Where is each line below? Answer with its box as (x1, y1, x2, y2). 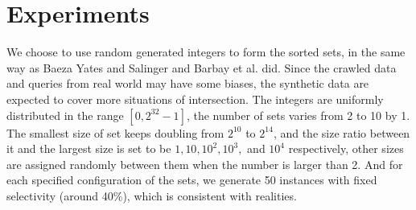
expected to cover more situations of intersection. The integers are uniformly (6, 90, 384, 107)
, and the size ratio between (273, 124, 410, 141)
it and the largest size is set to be (6, 140, 171, 157)
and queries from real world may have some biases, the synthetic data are (6, 75, 369, 92)
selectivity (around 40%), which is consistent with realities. (6, 187, 297, 204)
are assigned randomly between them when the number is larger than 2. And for (6, 155, 403, 172)
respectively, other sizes (288, 140, 404, 157)
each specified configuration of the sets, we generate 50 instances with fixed (6, 171, 377, 188)
